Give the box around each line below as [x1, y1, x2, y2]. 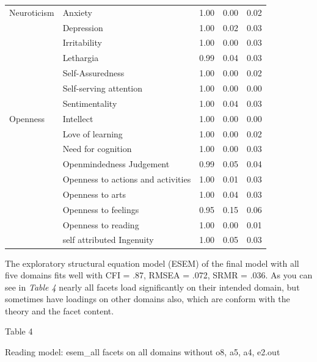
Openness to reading [62, 218, 139, 231]
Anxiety [62, 5, 92, 18]
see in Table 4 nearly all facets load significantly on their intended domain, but [5, 280, 300, 293]
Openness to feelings [62, 203, 139, 215]
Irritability [62, 36, 102, 49]
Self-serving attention [62, 81, 143, 94]
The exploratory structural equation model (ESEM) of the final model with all [5, 256, 299, 269]
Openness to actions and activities [62, 173, 191, 186]
